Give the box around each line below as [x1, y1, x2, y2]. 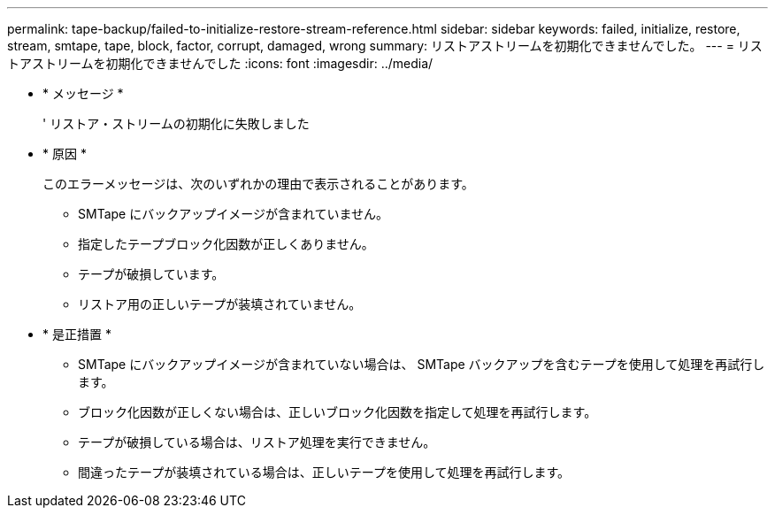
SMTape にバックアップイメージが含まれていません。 [78, 206, 389, 221]
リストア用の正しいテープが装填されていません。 [78, 296, 362, 311]
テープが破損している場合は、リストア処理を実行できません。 [78, 434, 436, 450]
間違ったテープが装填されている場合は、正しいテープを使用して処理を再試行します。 [78, 465, 571, 480]
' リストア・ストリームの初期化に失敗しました [42, 116, 310, 131]
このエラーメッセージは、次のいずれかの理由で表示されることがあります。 [42, 176, 474, 191]
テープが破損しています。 [78, 266, 225, 281]
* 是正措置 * [42, 327, 111, 342]
